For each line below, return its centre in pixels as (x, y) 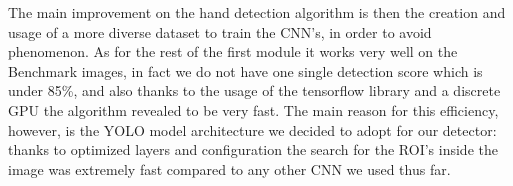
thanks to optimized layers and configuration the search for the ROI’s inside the (253, 149)
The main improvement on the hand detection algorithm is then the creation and (257, 12)
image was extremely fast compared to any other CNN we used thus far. (229, 168)
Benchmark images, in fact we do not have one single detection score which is (245, 70)
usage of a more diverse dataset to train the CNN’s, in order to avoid (220, 31)
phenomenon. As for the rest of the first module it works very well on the (233, 51)
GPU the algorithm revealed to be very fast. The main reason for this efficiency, (253, 109)
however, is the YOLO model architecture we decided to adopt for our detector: (252, 129)
